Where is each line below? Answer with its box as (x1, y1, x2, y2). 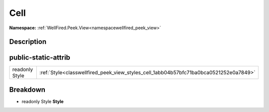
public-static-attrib (9, 54, 71, 62)
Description (9, 38, 47, 46)
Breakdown (9, 85, 46, 94)
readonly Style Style (21, 98, 64, 104)
